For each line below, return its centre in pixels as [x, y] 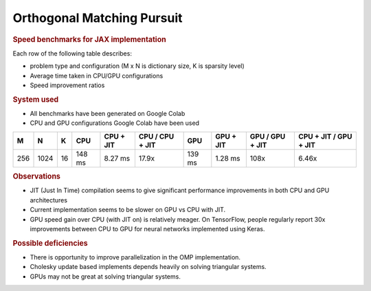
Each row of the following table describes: [72, 53]
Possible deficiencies [50, 243]
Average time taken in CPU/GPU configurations [97, 75]
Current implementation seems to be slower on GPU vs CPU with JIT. [128, 210]
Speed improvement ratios [67, 85]
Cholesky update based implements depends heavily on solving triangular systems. [148, 267]
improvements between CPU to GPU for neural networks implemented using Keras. [147, 229]
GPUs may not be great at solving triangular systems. [105, 276]
